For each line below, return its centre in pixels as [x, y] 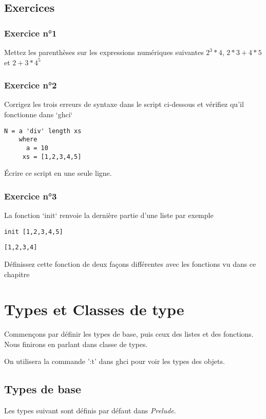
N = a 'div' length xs [43, 131]
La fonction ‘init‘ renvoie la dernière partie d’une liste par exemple [109, 215]
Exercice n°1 [31, 33]
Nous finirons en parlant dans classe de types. [76, 344]
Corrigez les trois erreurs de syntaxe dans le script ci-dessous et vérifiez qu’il [124, 104]
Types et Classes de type [94, 309]
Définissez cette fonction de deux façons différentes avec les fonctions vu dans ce [130, 263]
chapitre [17, 274]
